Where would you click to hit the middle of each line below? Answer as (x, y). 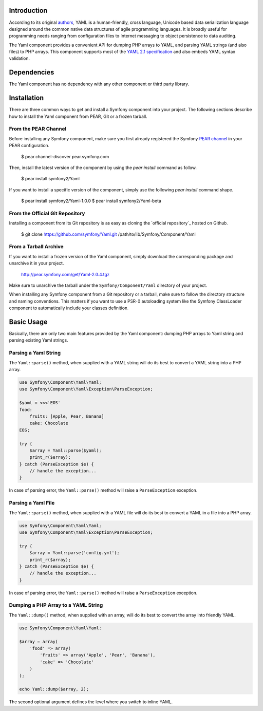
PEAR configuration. (29, 146)
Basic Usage (28, 322)
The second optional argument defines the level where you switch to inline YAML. (91, 702)
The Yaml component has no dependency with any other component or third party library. (99, 84)
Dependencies (32, 72)
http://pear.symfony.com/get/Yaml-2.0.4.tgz (65, 274)
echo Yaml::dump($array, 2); (54, 689)
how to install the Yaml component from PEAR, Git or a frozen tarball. (78, 116)
